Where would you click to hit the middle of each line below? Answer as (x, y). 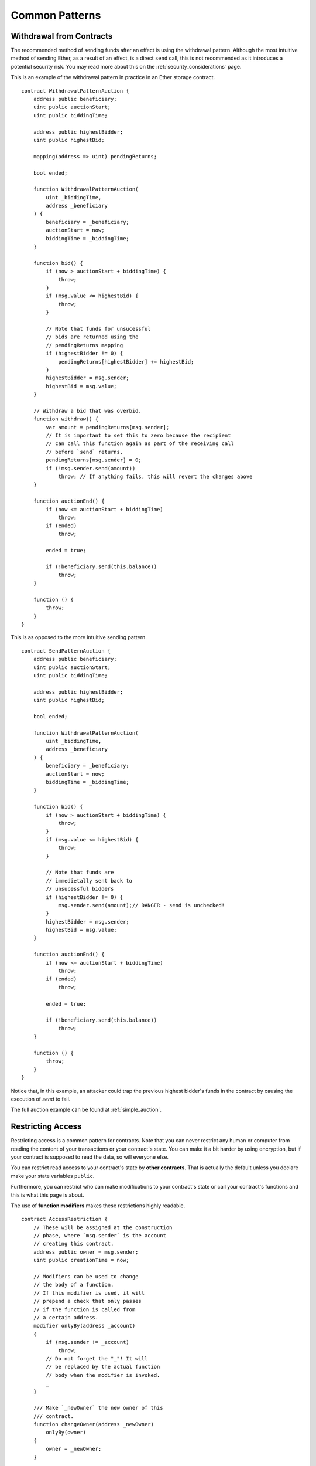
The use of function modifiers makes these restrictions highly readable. (98, 1206)
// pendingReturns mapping (85, 345)
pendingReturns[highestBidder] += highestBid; (126, 362)
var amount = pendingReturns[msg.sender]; (108, 427)
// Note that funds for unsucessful (99, 329)
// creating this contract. (73, 1244)
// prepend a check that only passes (87, 1301)
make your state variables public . (53, 1176)
